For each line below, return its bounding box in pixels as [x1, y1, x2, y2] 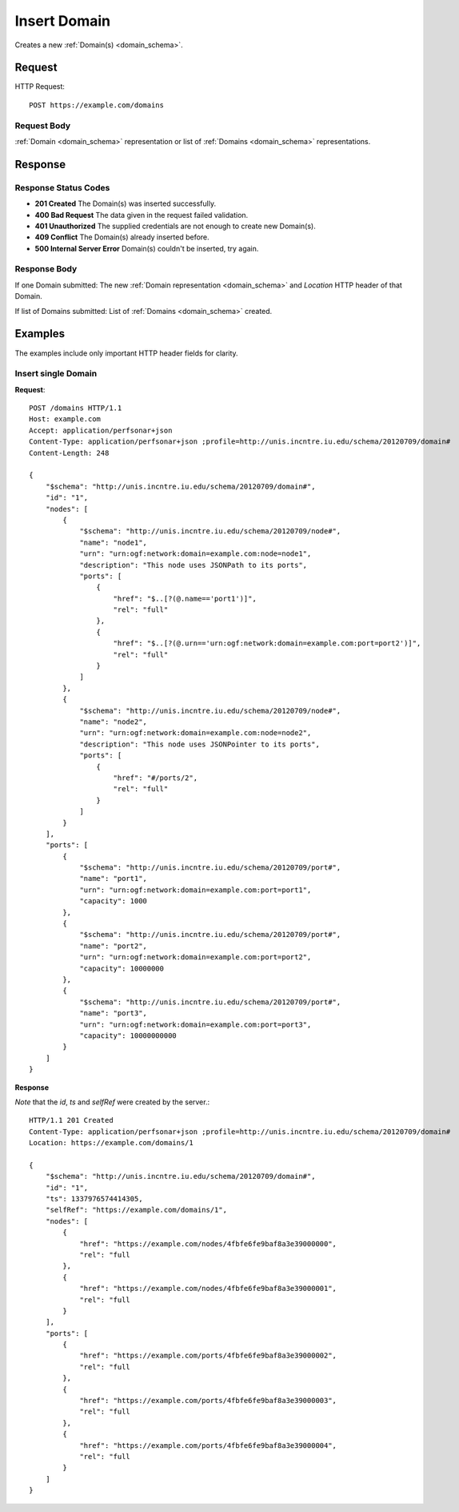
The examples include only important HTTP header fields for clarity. [14, 348, 239, 358]
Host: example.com [29, 415, 102, 424]
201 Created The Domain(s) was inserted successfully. [34, 199, 216, 208]
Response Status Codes [14, 182, 110, 193]
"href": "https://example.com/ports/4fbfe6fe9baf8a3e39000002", [79, 1351, 337, 1361]
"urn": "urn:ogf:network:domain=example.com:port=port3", [79, 1019, 312, 1029]
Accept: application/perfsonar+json [29, 425, 173, 435]
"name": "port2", [79, 941, 148, 951]
